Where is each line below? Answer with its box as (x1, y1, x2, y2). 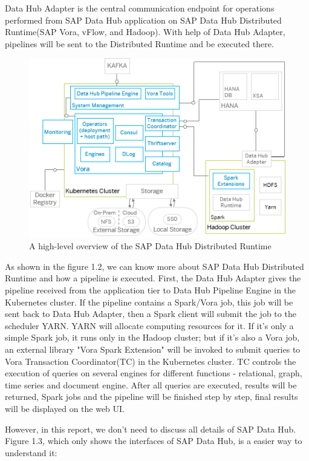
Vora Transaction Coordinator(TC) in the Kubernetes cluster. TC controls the (5, 355, 296, 367)
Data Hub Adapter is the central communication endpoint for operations (5, 2, 275, 14)
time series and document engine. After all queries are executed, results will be (5, 378, 297, 391)
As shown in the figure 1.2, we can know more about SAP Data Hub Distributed (5, 260, 304, 272)
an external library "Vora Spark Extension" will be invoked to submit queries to (5, 343, 301, 356)
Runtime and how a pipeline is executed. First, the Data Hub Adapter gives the (5, 272, 301, 284)
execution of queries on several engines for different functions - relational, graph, (5, 367, 302, 379)
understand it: (5, 446, 57, 459)
